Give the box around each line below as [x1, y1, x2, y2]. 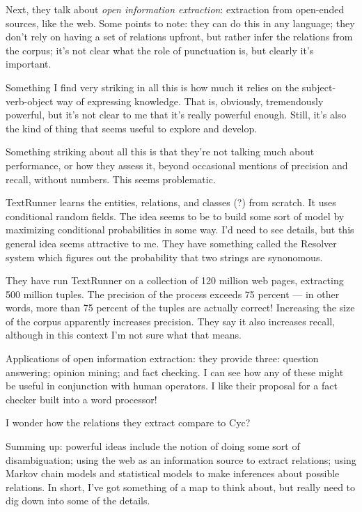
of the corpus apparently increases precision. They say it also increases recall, [6, 313, 335, 328]
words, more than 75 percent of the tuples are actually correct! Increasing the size [6, 300, 355, 315]
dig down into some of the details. [6, 493, 150, 508]
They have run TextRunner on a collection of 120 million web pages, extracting [6, 273, 344, 288]
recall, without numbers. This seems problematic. [6, 171, 216, 186]
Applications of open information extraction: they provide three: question [6, 351, 319, 366]
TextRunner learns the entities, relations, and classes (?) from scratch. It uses [6, 195, 336, 210]
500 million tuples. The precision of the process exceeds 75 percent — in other [6, 286, 340, 301]
